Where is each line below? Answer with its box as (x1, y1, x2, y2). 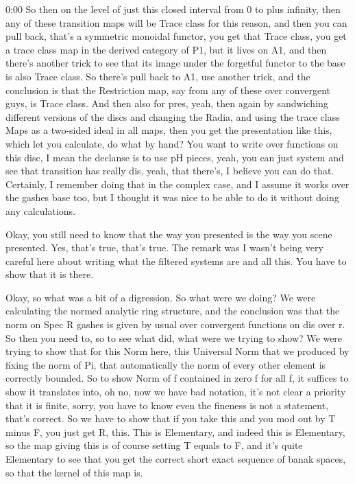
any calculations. (5, 203, 75, 218)
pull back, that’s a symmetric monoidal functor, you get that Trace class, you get (5, 29, 347, 43)
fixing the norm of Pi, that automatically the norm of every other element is (5, 357, 326, 371)
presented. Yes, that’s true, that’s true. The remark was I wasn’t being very (5, 240, 323, 255)
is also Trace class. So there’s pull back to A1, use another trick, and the (5, 69, 310, 83)
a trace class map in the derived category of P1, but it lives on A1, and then (5, 42, 327, 56)
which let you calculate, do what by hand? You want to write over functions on (5, 136, 339, 150)
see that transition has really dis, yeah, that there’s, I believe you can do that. (5, 163, 334, 178)
